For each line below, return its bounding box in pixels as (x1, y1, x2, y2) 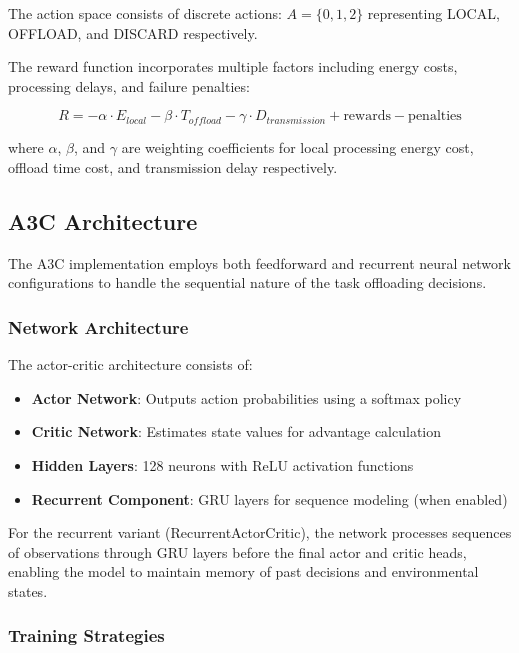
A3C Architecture (8, 205, 198, 236)
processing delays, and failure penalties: (8, 75, 250, 96)
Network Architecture (8, 314, 189, 339)
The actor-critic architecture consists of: (8, 354, 253, 375)
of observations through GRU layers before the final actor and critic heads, (8, 541, 467, 562)
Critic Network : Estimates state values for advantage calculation (31, 421, 442, 442)
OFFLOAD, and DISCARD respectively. (8, 22, 258, 43)
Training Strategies (8, 623, 165, 648)
